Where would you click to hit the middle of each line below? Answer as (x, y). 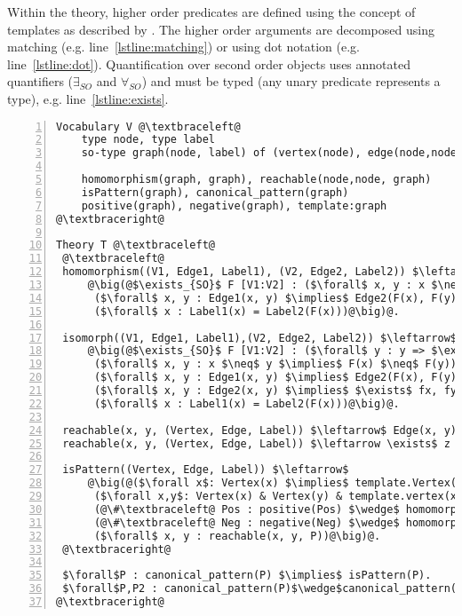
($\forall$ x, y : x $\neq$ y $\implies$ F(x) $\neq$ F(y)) (275, 364)
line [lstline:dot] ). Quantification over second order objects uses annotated (209, 63)
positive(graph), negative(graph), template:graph (234, 205)
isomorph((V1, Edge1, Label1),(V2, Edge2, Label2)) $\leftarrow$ (260, 338)
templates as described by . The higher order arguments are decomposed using (221, 29)
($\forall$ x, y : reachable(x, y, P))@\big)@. (237, 536)
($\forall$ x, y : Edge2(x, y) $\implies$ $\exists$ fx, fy (275, 391)
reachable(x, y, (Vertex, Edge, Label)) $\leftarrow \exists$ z (256, 443)
